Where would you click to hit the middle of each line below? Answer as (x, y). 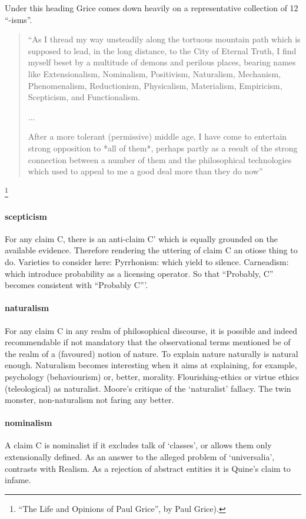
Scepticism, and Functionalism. (84, 97)
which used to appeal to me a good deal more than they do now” (145, 171)
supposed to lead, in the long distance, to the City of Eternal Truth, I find (162, 50)
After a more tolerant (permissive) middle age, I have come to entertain (157, 136)
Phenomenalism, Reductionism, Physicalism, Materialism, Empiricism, (155, 85)
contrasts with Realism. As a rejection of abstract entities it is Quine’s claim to (148, 468)
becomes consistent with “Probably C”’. (76, 285)
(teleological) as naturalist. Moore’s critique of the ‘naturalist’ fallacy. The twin (148, 388)
